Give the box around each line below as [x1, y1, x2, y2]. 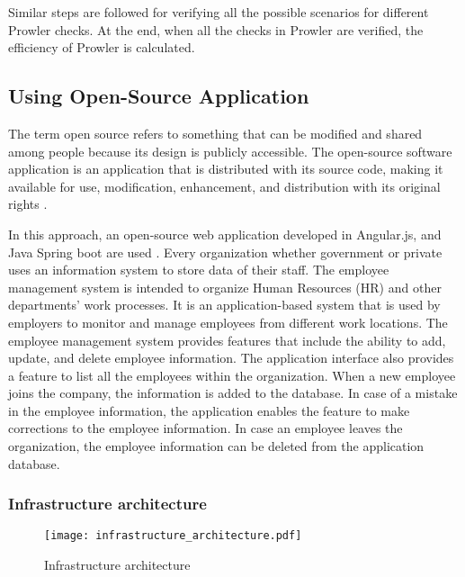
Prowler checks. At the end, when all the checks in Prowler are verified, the [8, 20, 424, 39]
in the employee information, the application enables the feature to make [8, 401, 410, 419]
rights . [8, 194, 48, 213]
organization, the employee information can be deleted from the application [8, 437, 425, 455]
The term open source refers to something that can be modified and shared [8, 123, 423, 142]
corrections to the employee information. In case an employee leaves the [8, 419, 403, 437]
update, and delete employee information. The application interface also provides [8, 348, 454, 367]
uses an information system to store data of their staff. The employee [8, 260, 389, 279]
